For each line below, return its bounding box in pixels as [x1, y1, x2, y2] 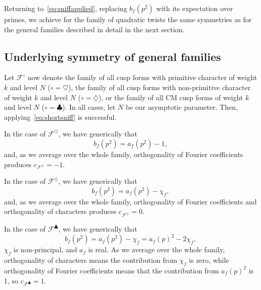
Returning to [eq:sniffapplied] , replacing [4, 3, 127, 13]
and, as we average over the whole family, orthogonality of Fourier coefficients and [4, 196, 257, 206]
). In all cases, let [62, 102, 116, 112]
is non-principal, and [14, 244, 77, 255]
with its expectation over [156, 3, 233, 13]
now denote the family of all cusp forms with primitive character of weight [28, 72, 257, 83]
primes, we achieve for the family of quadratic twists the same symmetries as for [4, 14, 252, 24]
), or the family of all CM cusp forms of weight [99, 92, 243, 102]
